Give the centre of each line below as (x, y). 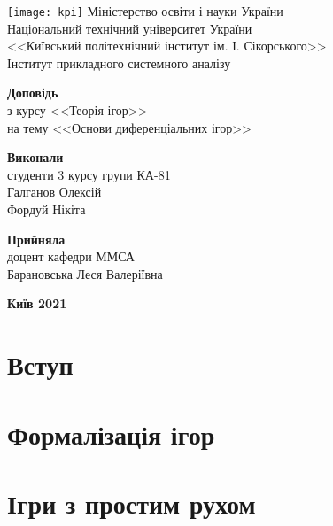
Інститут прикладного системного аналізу (119, 62)
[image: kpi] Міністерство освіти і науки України (145, 11)
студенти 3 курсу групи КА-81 (89, 174)
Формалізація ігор (111, 433)
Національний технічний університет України (130, 28)
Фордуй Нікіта (46, 209)
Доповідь (33, 93)
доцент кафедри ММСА (71, 256)
